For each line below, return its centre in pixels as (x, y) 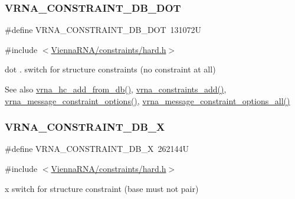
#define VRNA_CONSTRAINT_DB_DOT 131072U (103, 30)
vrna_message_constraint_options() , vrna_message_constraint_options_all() (147, 100)
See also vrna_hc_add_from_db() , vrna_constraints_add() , (116, 89)
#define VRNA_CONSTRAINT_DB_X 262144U (97, 149)
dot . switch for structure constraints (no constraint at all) (110, 69)
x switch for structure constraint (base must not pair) (102, 188)
